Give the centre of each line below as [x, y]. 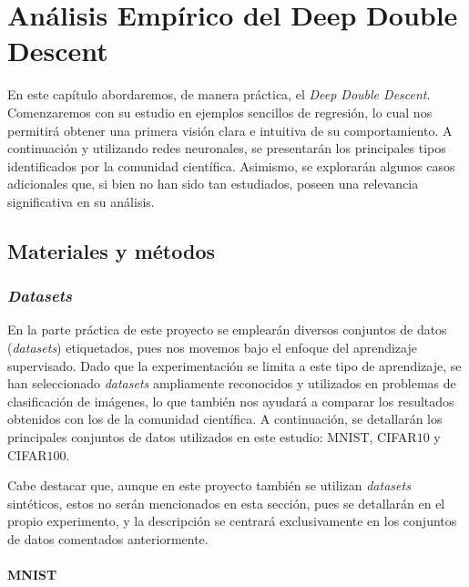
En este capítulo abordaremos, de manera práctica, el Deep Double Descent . [219, 94]
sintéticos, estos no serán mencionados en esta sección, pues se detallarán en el [226, 503]
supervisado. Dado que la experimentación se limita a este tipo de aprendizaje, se [234, 365]
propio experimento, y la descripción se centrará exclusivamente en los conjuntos [232, 521]
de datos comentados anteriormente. [108, 539]
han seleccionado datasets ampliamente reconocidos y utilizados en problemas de [232, 383]
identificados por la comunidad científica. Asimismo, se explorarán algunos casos [231, 165]
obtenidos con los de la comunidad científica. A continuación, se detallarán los [225, 419]
